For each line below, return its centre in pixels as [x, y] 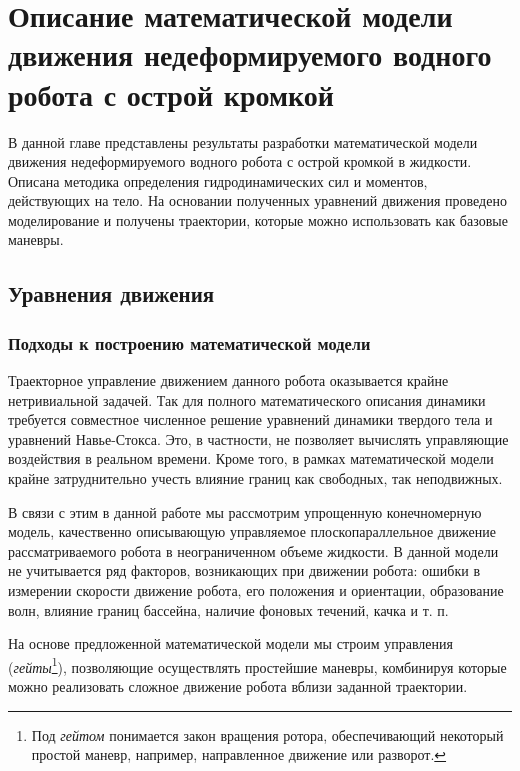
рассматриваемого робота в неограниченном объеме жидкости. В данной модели [253, 550]
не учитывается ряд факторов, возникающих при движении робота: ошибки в [244, 570]
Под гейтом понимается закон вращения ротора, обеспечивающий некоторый [267, 734]
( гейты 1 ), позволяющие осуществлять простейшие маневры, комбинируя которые [257, 665]
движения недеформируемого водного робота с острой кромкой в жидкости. [240, 161]
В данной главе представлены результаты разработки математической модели [243, 141]
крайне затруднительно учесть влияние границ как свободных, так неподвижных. [255, 478]
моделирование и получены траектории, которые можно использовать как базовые [258, 219]
